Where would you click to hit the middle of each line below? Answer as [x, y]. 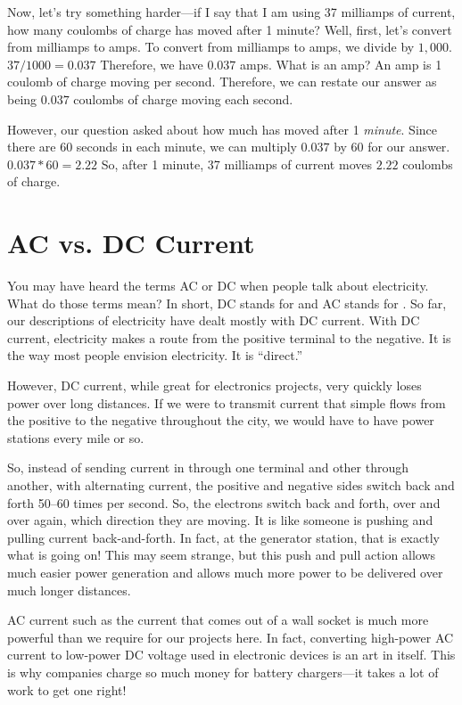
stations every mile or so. [76, 437]
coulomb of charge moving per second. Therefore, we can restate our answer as [222, 82]
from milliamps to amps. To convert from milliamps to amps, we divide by [211, 47]
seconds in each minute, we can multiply [186, 147]
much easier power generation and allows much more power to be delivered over [225, 572]
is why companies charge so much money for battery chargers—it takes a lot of [223, 672]
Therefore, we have [152, 64]
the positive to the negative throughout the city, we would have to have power [221, 420]
